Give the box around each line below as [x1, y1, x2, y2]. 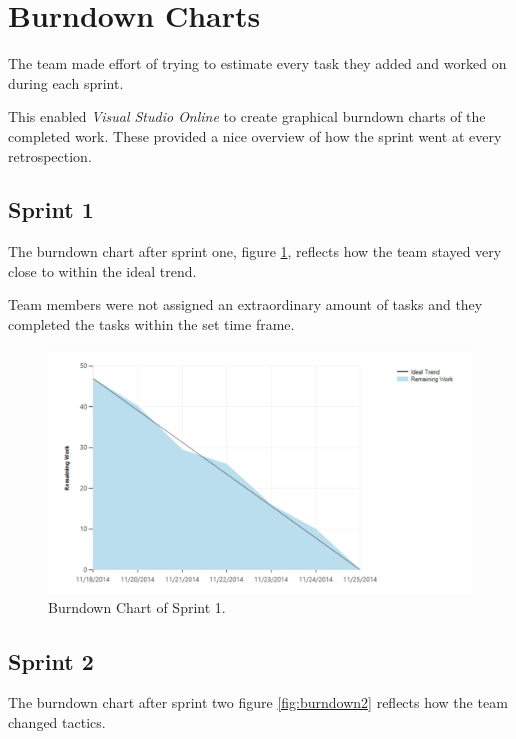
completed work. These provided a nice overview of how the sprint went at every [8, 125, 502, 146]
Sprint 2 [8, 645, 94, 676]
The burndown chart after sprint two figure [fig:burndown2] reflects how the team [8, 692, 508, 713]
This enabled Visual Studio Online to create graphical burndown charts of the [8, 106, 486, 127]
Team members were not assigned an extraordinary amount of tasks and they [8, 294, 483, 315]
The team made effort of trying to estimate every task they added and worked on [8, 53, 507, 74]
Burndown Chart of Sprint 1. [48, 596, 226, 617]
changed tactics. [8, 711, 106, 732]
